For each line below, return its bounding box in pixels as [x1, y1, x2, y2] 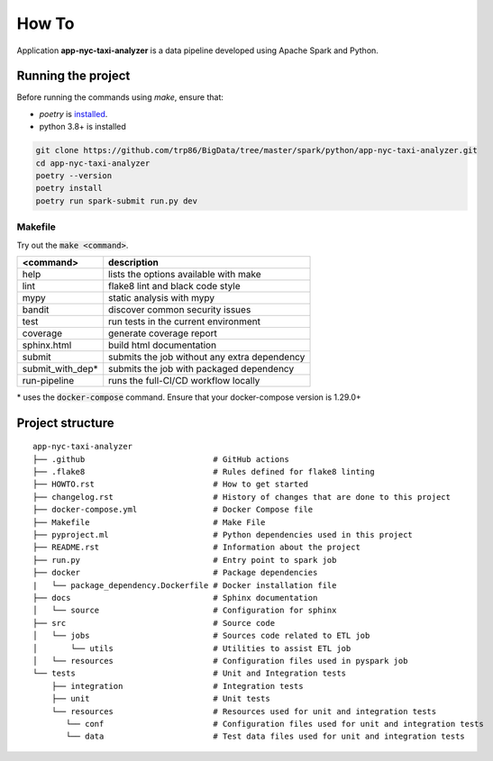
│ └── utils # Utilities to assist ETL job [32, 643, 351, 653]
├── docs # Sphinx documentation [32, 593, 318, 602]
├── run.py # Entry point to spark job [32, 555, 337, 565]
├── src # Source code [32, 618, 275, 628]
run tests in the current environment [108, 315, 261, 328]
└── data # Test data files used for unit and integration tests [66, 731, 466, 742]
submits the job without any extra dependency [108, 350, 306, 363]
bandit [22, 303, 50, 315]
